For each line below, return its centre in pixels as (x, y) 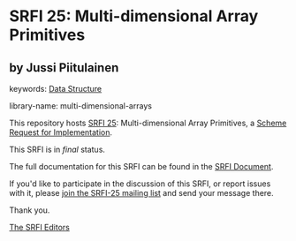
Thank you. (30, 210)
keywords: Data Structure (56, 89)
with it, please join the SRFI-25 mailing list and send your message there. (141, 193)
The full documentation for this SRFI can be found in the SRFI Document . (141, 166)
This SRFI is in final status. (57, 149)
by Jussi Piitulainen (64, 68)
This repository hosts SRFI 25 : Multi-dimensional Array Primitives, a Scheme (148, 123)
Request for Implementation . (61, 132)
